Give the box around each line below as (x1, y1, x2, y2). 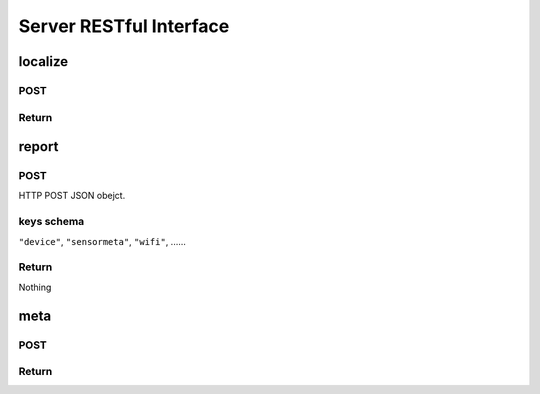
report (18, 138, 59, 155)
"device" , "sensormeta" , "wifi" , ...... (18, 235, 187, 247)
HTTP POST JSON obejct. (18, 190, 126, 202)
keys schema (18, 215, 85, 229)
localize (18, 53, 69, 70)
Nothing (18, 281, 52, 293)
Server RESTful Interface (18, 15, 230, 37)
